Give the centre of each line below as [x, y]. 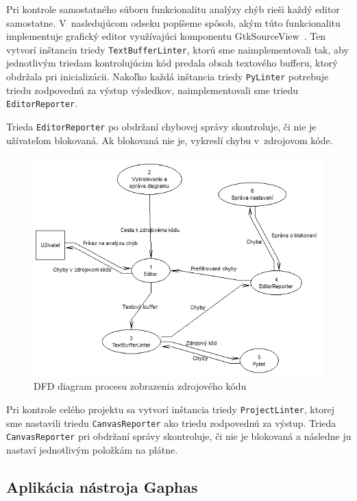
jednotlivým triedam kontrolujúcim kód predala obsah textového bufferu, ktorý [172, 63]
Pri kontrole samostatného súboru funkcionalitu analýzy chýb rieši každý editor [173, 9]
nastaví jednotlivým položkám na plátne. [92, 450]
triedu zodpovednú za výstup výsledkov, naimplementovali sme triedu [152, 90]
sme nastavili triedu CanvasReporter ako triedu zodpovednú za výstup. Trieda [171, 422]
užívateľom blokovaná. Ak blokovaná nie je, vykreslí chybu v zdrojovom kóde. [170, 140]
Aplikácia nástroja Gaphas [102, 487]
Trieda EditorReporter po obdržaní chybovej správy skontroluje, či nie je [161, 126]
